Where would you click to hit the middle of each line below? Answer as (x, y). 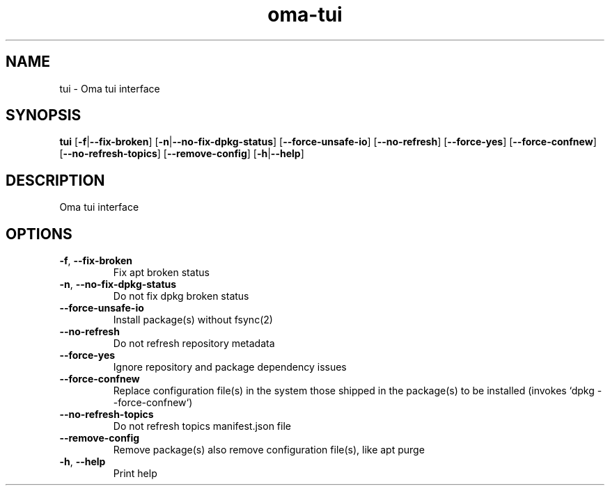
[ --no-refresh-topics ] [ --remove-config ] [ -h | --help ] (182, 154)
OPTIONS (39, 234)
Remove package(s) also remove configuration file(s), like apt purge (269, 450)
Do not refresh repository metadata (194, 344)
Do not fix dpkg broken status (181, 296)
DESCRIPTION (55, 180)
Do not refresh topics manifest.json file (202, 426)
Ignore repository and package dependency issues (230, 367)
